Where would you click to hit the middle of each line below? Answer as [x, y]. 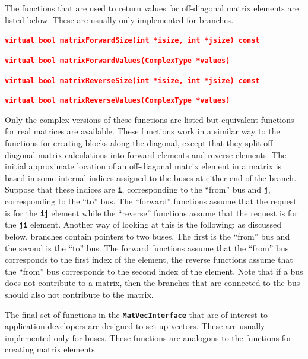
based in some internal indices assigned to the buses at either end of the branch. [151, 177]
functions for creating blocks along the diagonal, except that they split [133, 143]
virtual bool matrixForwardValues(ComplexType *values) [118, 60]
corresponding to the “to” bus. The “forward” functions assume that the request [151, 201]
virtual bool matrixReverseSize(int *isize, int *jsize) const [132, 81]
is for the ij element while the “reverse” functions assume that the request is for [151, 212]
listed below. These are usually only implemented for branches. [119, 19]
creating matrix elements [50, 349]
